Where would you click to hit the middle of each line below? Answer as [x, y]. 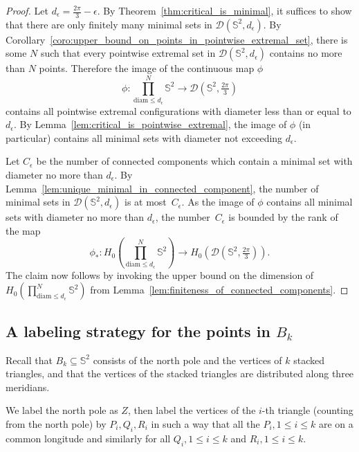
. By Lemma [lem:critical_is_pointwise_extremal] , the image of [150, 124]
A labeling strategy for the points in [138, 331]
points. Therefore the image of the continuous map [147, 68]
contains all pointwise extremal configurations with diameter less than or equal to [178, 110]
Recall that [29, 360]
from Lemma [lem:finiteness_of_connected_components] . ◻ [219, 290]
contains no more [306, 53]
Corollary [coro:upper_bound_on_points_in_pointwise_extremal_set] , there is [177, 39]
